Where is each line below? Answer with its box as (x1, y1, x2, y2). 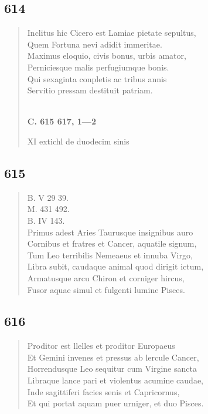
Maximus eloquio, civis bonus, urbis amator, (27, 49, 186, 62)
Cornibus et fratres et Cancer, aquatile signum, (27, 237, 197, 250)
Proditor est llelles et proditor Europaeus (27, 339, 175, 352)
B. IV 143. (27, 214, 65, 226)
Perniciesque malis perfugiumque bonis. (27, 60, 169, 73)
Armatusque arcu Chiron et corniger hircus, (27, 271, 185, 284)
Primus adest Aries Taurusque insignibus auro (27, 225, 193, 238)
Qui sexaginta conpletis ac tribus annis (27, 72, 167, 85)
